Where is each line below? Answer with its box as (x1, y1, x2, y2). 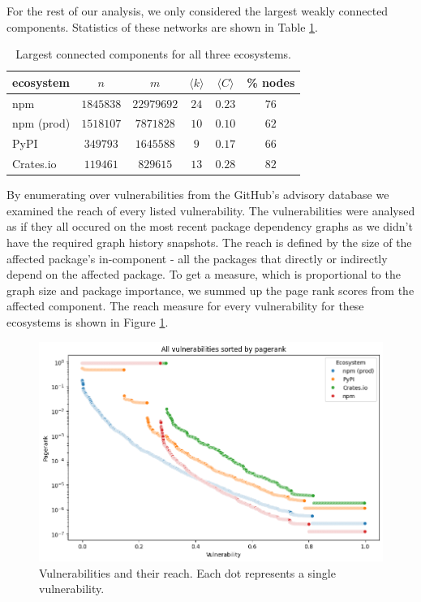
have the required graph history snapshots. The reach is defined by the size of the (6, 234, 412, 251)
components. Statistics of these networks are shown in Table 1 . (6, 18, 318, 35)
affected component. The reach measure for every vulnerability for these (6, 297, 364, 314)
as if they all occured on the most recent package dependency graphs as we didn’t (6, 218, 413, 235)
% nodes (247, 73, 295, 90)
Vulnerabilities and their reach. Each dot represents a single (39, 564, 336, 581)
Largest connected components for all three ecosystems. (15, 45, 291, 63)
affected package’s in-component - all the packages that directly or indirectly (6, 249, 388, 266)
